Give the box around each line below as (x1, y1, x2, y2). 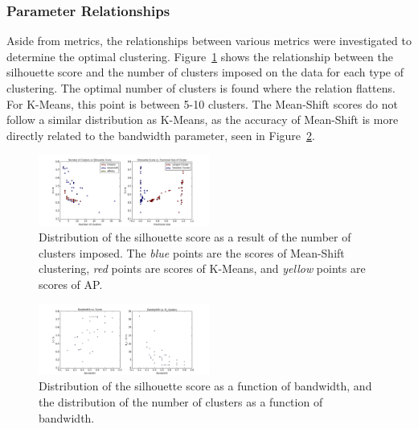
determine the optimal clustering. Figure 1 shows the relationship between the (6, 47, 393, 64)
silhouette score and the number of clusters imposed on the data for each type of (6, 64, 404, 80)
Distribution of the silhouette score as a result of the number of (39, 229, 351, 245)
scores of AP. (39, 275, 103, 292)
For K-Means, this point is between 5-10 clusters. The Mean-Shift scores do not (6, 95, 398, 112)
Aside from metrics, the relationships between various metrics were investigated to (6, 32, 412, 49)
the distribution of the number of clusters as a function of (39, 393, 323, 410)
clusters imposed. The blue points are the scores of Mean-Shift (39, 244, 345, 261)
